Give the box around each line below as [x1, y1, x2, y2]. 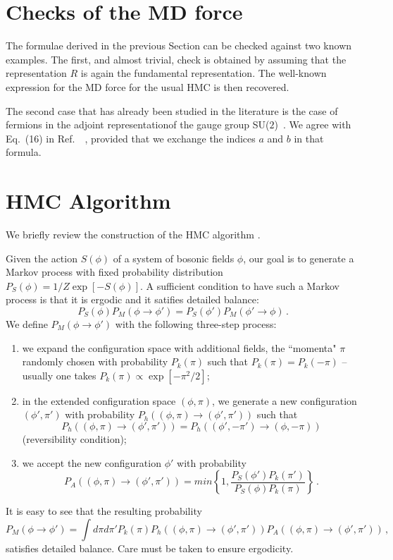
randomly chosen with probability [22, 354, 168, 369]
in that [294, 130, 324, 145]
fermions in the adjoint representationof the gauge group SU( [6, 117, 270, 132]
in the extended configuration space [22, 393, 176, 408]
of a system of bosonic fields [113, 250, 235, 265]
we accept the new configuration [22, 455, 161, 470]
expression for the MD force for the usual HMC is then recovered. [6, 79, 289, 94]
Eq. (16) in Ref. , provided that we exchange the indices [6, 130, 256, 145]
